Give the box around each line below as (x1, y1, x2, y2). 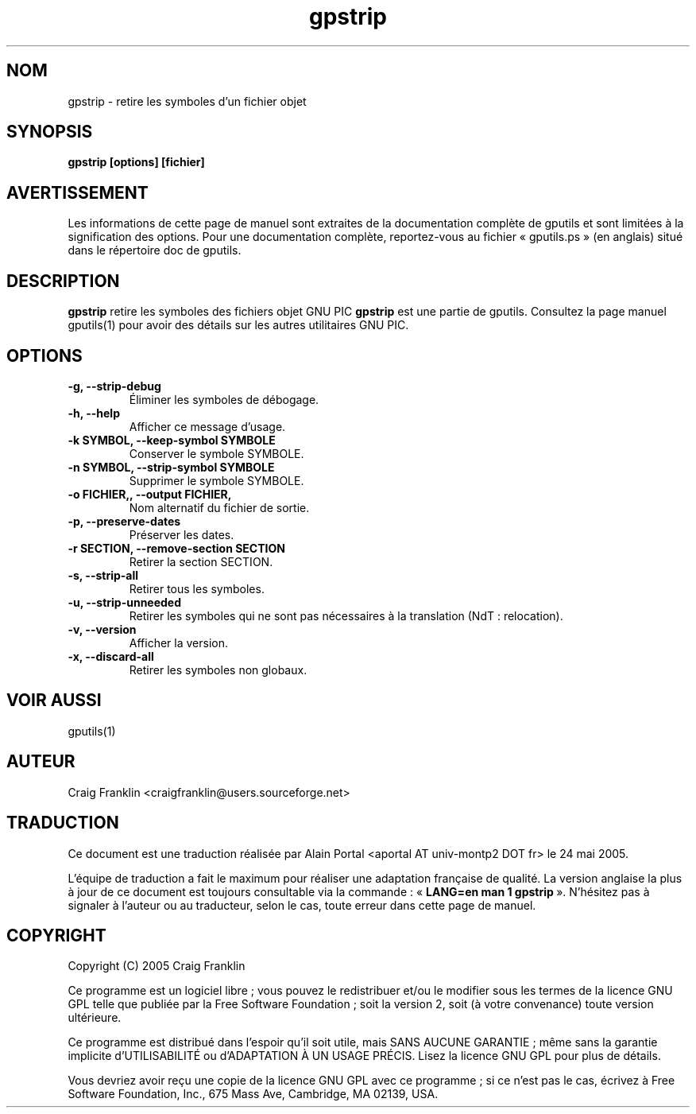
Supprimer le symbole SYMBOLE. (129, 473, 304, 487)
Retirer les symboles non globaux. (129, 662, 307, 677)
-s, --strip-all (68, 568, 139, 582)
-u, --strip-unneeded (68, 595, 182, 609)
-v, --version (68, 622, 137, 636)
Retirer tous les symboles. (129, 581, 265, 596)
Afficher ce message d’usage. (129, 419, 286, 433)
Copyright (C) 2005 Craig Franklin (68, 959, 246, 973)
